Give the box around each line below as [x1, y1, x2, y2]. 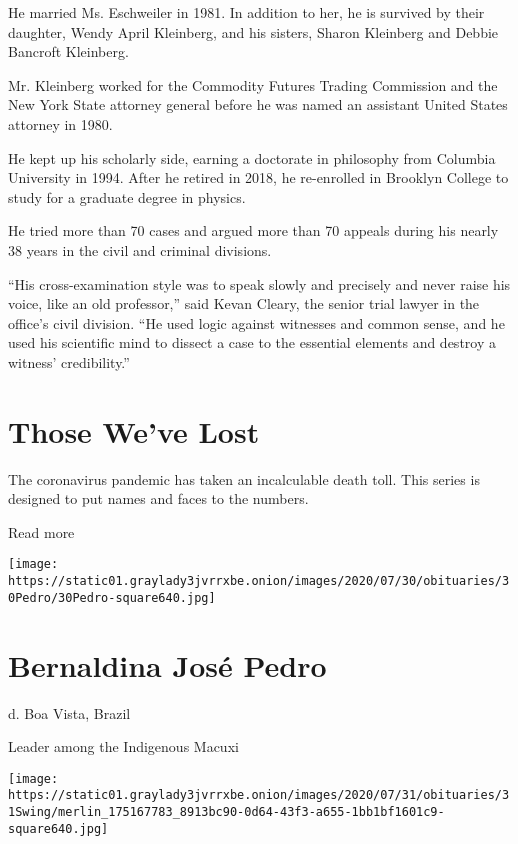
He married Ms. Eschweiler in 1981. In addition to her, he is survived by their [8, 2, 485, 22]
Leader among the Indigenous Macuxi [8, 736, 239, 757]
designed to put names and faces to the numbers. [8, 488, 309, 509]
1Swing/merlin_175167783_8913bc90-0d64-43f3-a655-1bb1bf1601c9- [8, 805, 445, 819]
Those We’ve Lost [8, 410, 260, 451]
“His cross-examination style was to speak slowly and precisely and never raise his [8, 273, 511, 294]
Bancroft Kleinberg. [8, 41, 129, 62]
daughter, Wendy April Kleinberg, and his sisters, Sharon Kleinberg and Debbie [8, 21, 499, 42]
